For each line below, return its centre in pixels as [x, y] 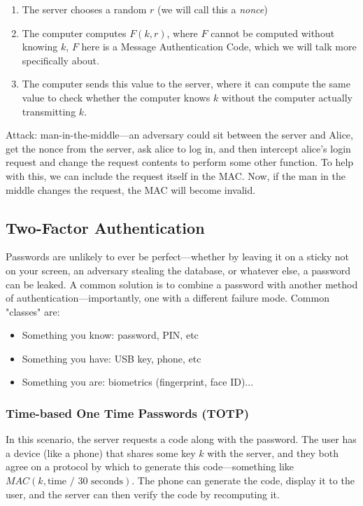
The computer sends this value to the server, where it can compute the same [186, 84]
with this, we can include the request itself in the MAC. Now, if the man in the [176, 175]
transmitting [49, 111]
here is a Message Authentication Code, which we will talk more [219, 47]
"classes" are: [33, 311]
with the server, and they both [273, 452]
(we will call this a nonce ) [213, 9]
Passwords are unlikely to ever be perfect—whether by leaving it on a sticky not [178, 256]
